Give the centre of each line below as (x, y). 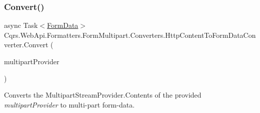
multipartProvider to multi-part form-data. (69, 104)
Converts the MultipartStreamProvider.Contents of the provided (103, 95)
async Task (21, 25)
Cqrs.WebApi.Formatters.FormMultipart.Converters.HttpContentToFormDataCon (130, 35)
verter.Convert (26, 45)
